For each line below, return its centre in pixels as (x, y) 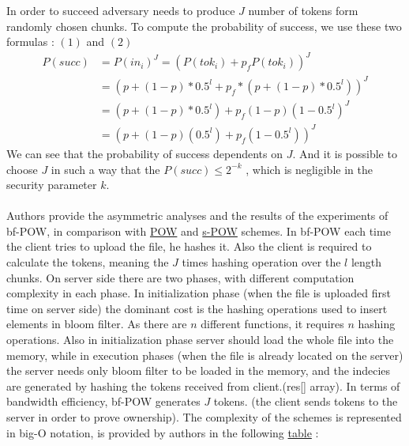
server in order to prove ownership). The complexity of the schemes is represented (204, 417)
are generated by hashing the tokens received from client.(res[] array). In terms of (203, 386)
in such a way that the (105, 169)
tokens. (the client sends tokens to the (306, 401)
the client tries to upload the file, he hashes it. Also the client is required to (189, 246)
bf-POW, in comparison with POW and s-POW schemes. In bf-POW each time (199, 231)
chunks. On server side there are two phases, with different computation (180, 277)
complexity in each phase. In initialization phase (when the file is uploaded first (199, 293)
